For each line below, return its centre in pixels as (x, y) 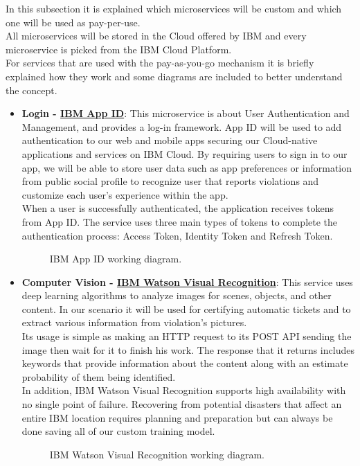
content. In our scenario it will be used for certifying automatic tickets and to (186, 308)
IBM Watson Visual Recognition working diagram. (157, 454)
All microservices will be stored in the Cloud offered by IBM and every (156, 36)
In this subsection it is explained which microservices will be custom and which (174, 8)
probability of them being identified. (99, 376)
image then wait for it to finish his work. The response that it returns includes (188, 349)
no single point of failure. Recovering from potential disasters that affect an (182, 404)
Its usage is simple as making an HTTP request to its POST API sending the (187, 336)
